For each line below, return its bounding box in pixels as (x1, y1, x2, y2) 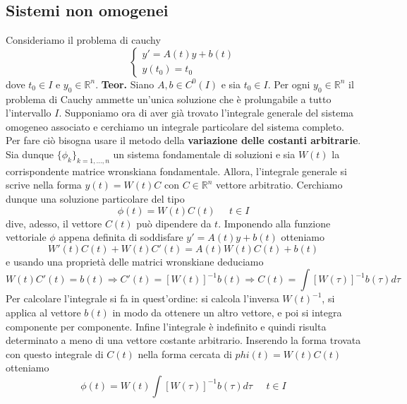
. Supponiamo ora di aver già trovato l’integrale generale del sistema (59, 105, 354, 120)
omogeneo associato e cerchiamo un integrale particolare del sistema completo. (6, 119, 344, 133)
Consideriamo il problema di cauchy (6, 32, 161, 47)
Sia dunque (6, 146, 54, 161)
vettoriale (6, 230, 47, 244)
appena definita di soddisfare (59, 230, 183, 244)
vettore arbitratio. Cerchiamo (216, 177, 343, 192)
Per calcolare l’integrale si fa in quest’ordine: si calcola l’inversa (6, 291, 279, 306)
